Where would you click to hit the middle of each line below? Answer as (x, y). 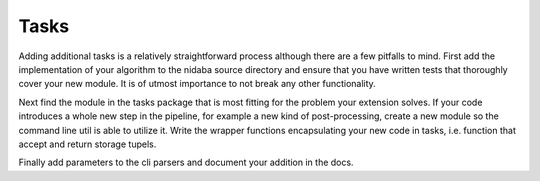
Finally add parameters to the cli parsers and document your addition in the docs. (186, 162)
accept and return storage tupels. (87, 144)
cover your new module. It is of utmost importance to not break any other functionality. (197, 84)
